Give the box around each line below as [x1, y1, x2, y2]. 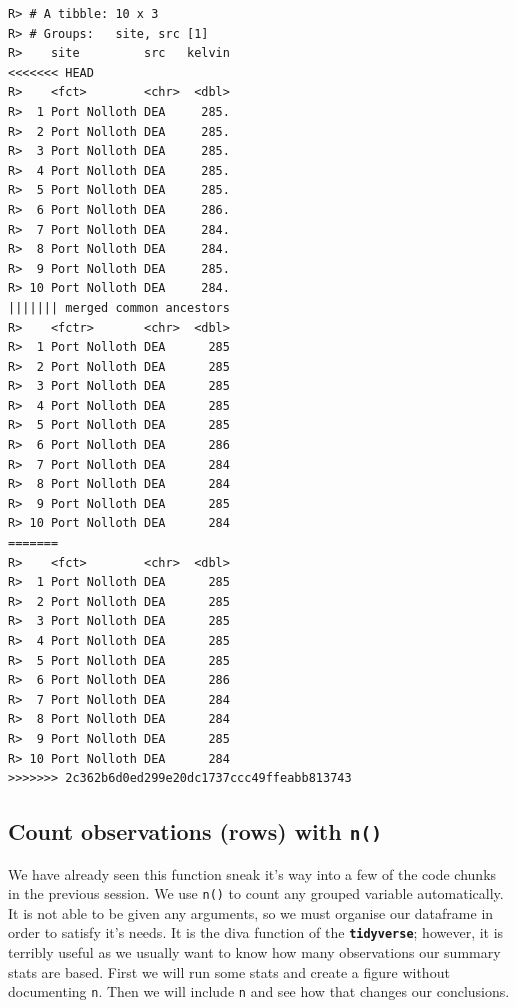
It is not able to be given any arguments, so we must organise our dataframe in [8, 902, 494, 923]
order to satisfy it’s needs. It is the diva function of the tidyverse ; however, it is [8, 922, 504, 943]
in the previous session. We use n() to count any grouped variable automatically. [8, 883, 504, 904]
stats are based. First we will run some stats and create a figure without [8, 961, 450, 982]
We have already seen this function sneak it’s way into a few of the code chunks [8, 863, 497, 884]
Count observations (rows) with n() [8, 816, 382, 847]
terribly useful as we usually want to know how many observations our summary [8, 942, 501, 963]
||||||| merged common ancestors [8, 300, 230, 315]
